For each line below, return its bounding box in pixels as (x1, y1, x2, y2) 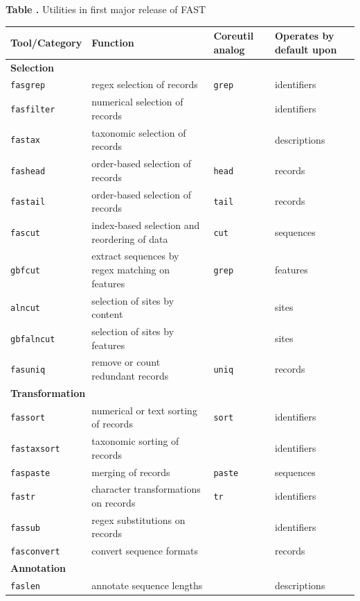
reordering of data (91, 231, 168, 246)
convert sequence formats (91, 543, 199, 558)
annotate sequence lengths (91, 578, 203, 593)
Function (91, 35, 134, 49)
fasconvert (10, 547, 60, 557)
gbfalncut (10, 334, 55, 344)
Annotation (10, 561, 66, 575)
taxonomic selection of (91, 125, 186, 139)
